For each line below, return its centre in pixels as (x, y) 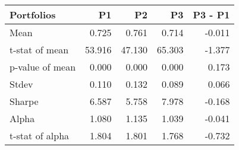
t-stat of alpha (40, 135)
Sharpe (24, 101)
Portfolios (33, 15)
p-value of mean (43, 67)
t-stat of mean (39, 50)
